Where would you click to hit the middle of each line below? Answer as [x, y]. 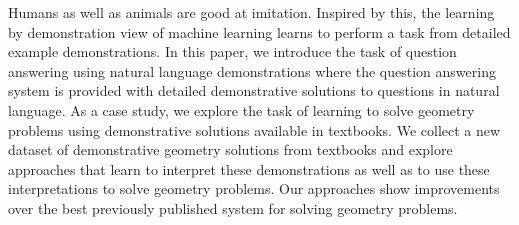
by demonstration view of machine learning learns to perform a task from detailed [259, 31]
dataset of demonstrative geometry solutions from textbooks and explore [230, 149]
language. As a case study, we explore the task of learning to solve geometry [241, 109]
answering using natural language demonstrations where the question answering [252, 70]
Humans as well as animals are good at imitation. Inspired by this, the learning [251, 12]
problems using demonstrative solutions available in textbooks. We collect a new [254, 129]
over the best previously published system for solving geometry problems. [233, 207]
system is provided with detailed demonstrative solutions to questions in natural [254, 90]
